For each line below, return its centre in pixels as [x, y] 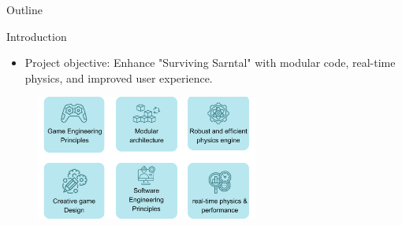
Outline [24, 9]
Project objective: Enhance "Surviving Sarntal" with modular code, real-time [210, 63]
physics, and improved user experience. [119, 77]
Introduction [37, 36]
